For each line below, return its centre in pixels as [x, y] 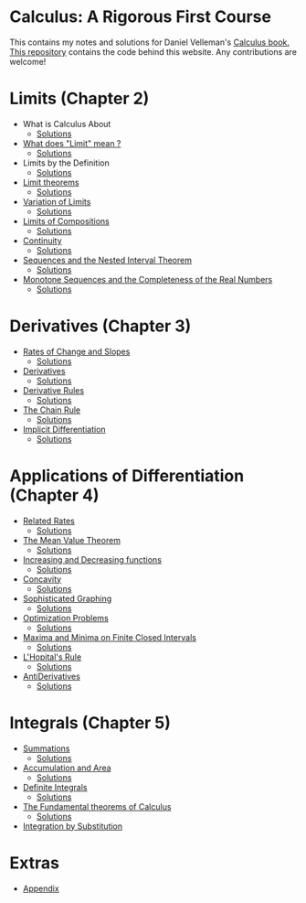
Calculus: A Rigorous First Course [141, 17]
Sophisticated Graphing [67, 598]
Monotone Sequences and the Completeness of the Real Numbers [148, 279]
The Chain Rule [52, 410]
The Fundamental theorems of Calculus [97, 806]
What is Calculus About [67, 124]
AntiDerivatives [51, 676]
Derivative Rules [53, 390]
